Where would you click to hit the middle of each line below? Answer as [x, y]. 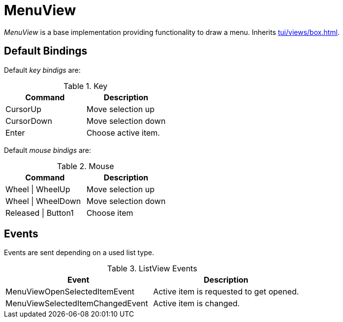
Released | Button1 [40, 213]
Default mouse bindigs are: [48, 150]
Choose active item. [123, 132]
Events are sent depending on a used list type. [79, 253]
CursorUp [23, 109]
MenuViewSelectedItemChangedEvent [77, 304]
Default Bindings [46, 51]
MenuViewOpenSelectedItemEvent [70, 292]
